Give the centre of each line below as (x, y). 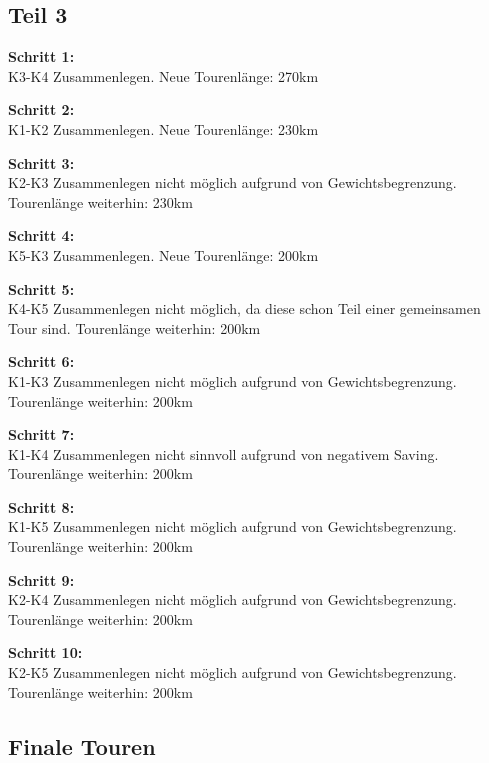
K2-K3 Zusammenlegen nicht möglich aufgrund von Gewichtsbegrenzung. (232, 182)
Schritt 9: (41, 579)
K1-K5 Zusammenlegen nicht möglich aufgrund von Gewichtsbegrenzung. (232, 526)
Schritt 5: (41, 288)
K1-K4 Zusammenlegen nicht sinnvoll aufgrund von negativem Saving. (223, 453)
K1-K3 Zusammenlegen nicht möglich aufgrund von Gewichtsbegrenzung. (232, 380)
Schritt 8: (41, 506)
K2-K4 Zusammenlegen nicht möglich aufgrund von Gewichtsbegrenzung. (232, 599)
